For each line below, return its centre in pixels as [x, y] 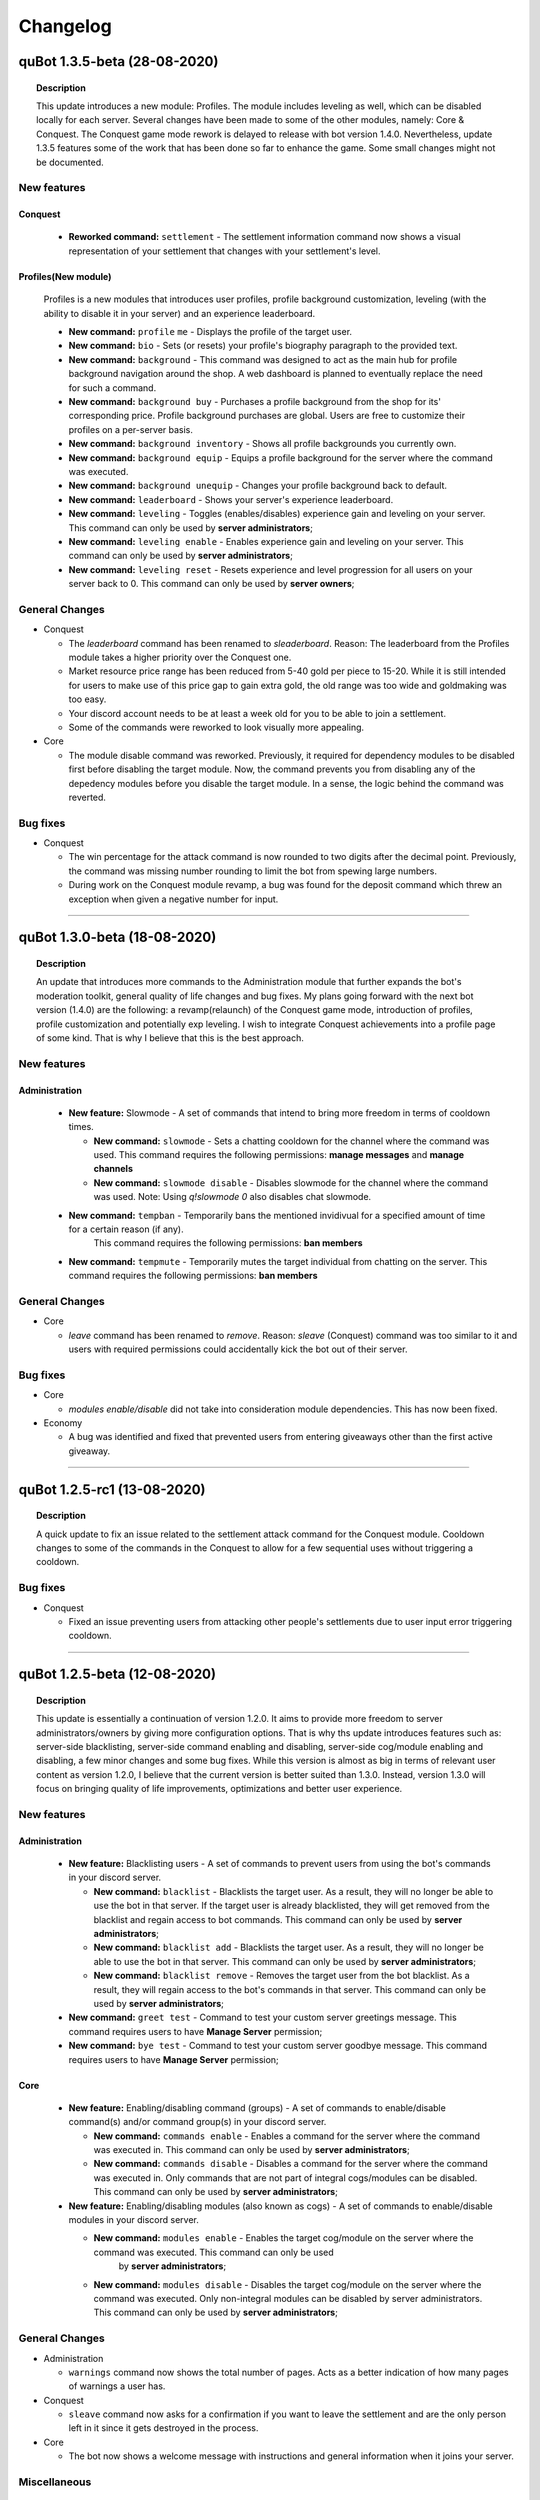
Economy [63, 1423]
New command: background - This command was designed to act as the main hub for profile [263, 359]
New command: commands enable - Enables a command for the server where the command [286, 2136]
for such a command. [112, 387]
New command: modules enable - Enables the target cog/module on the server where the [283, 2238]
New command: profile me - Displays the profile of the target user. [210, 332]
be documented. [70, 162]
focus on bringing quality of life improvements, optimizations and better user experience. [219, 1789]
